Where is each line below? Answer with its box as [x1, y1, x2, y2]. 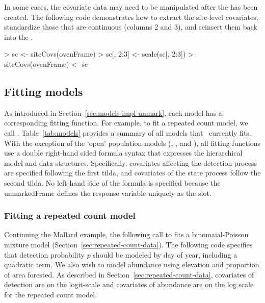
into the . [4, 31, 33, 42]
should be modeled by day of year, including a [93, 249, 237, 260]
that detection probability [4, 249, 85, 260]
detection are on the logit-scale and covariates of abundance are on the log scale [4, 279, 254, 290]
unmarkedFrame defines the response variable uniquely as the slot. [4, 187, 211, 198]
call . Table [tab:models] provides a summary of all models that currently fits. [4, 127, 251, 138]
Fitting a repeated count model [4, 209, 136, 222]
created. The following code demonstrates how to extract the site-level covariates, [4, 11, 258, 22]
